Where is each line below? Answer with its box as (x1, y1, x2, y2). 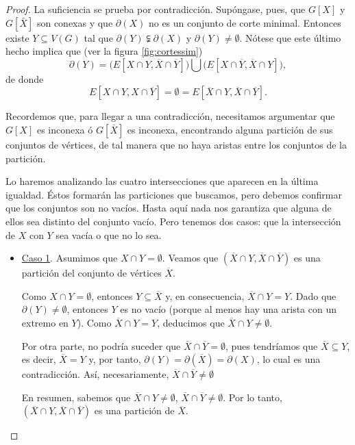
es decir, (21, 352, 56, 366)
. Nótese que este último (239, 30, 341, 44)
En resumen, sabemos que (21, 390, 131, 404)
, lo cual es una (256, 352, 321, 366)
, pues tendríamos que (225, 338, 318, 353)
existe (5, 30, 29, 44)
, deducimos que (157, 315, 225, 329)
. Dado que (290, 288, 336, 303)
